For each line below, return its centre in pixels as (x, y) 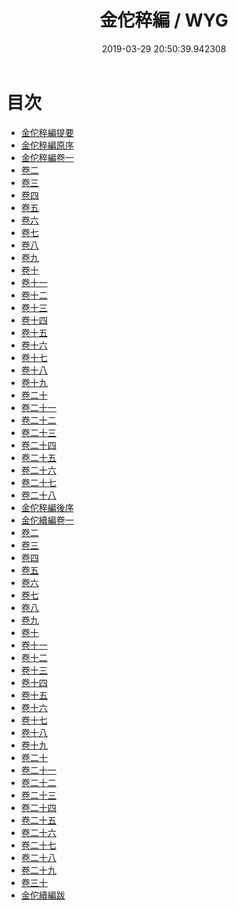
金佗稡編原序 (47, 145)
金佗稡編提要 (47, 132)
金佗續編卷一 (47, 520)
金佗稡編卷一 (47, 157)
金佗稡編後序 (47, 507)
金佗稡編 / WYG (164, 20)
